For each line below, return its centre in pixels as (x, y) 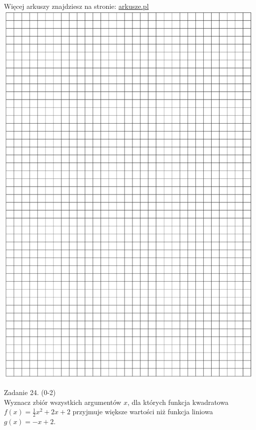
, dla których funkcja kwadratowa (178, 402)
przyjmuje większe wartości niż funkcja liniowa (143, 412)
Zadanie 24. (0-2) (30, 392)
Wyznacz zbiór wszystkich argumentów (63, 402)
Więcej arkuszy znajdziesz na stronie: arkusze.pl (77, 6)
